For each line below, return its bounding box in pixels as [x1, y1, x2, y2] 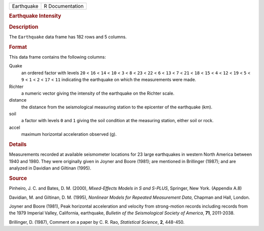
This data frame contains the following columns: [9, 54, 106, 60]
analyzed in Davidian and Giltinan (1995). [9, 165, 91, 171]
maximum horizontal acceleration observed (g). [21, 131, 117, 137]
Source [9, 175, 27, 182]
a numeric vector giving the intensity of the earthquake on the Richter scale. [21, 90, 175, 96]
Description [9, 23, 39, 30]
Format [9, 43, 27, 50]
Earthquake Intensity [9, 13, 61, 20]
